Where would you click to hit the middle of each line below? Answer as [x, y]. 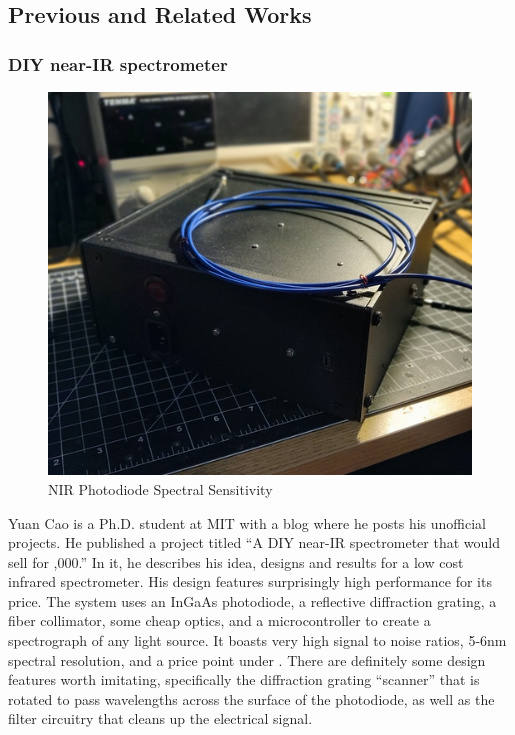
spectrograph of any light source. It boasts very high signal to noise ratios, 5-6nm [257, 640]
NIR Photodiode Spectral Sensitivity [160, 488]
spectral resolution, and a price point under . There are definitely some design [247, 659]
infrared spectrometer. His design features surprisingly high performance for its [250, 581]
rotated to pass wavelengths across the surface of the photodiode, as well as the [251, 698]
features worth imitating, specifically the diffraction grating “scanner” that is [244, 679]
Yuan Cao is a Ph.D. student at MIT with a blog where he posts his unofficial [247, 522]
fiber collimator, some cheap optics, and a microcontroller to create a [219, 620]
